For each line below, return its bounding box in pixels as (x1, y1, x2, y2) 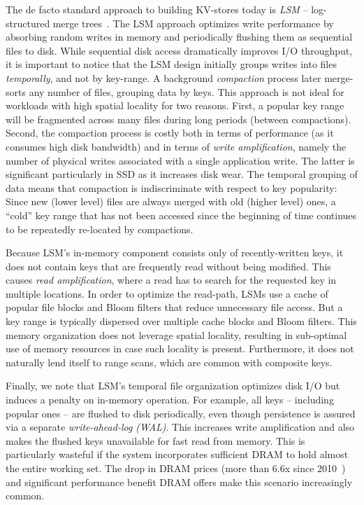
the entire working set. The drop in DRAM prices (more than (6, 461, 270, 475)
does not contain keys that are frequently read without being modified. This (6, 258, 331, 273)
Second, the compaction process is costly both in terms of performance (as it (6, 125, 334, 140)
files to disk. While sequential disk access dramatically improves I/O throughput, (6, 43, 353, 57)
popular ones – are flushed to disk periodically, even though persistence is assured (6, 406, 356, 420)
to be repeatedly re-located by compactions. (6, 221, 194, 236)
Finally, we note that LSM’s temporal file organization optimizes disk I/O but (6, 378, 340, 393)
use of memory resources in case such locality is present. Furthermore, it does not (6, 341, 354, 356)
